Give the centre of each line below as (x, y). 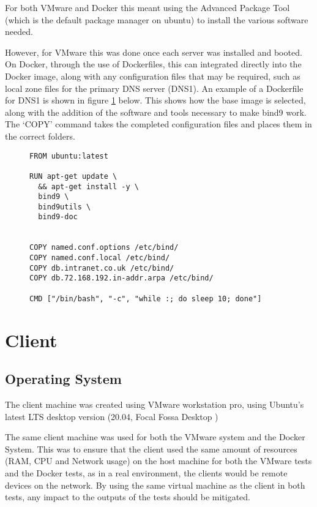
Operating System (63, 379)
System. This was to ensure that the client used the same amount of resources (151, 449)
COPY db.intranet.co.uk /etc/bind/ (102, 268)
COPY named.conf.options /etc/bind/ (104, 248)
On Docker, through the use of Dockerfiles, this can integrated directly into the (153, 64)
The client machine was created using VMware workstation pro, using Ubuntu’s (155, 404)
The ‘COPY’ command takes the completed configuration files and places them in (158, 124)
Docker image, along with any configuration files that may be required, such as (153, 76)
